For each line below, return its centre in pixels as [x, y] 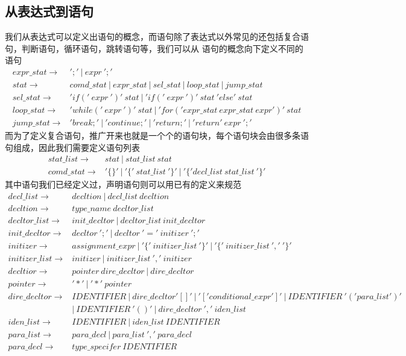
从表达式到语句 [49, 11]
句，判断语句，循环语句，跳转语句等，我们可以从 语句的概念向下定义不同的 [154, 48]
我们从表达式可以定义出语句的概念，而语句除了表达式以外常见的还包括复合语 [157, 37]
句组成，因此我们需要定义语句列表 [72, 147]
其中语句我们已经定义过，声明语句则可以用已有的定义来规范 [123, 184]
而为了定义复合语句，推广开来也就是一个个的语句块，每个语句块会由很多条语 [157, 135]
